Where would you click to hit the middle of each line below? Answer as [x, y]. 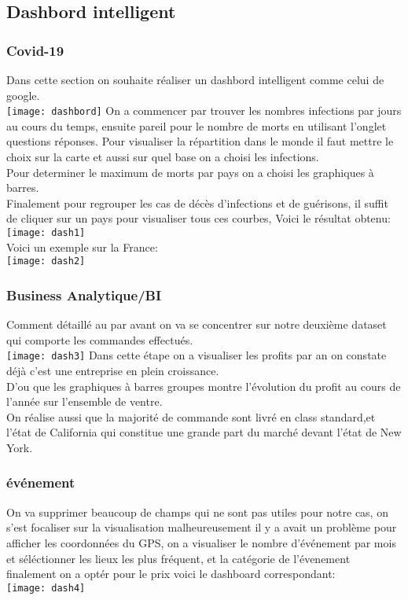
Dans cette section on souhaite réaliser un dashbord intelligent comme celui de [195, 79]
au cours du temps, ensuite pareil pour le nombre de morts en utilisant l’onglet [197, 125]
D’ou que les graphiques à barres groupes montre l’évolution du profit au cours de [204, 386]
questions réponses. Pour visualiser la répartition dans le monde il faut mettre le [200, 141]
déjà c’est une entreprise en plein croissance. [113, 370]
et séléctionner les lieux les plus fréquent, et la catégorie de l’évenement [178, 558]
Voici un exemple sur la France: [82, 247]
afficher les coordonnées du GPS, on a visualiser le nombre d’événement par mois [201, 542]
